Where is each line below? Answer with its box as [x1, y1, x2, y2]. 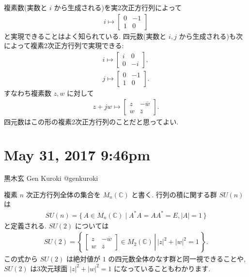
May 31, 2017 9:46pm [4, 145, 150, 165]
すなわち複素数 [4, 87, 51, 98]
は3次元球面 [30, 263, 68, 273]
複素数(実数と [4, 2, 47, 12]
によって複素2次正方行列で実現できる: [4, 40, 124, 51]
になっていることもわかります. [113, 263, 211, 273]
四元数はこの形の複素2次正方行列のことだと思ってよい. [4, 116, 179, 126]
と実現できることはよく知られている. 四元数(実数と [4, 31, 167, 41]
